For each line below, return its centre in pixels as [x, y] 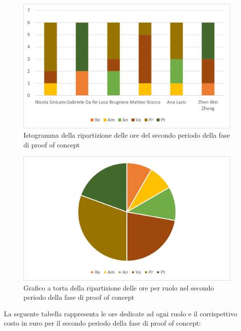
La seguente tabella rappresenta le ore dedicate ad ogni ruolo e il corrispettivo [121, 313]
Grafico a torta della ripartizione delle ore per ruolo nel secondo [119, 287]
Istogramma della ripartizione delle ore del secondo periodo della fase [127, 135]
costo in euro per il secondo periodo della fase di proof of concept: [102, 323]
